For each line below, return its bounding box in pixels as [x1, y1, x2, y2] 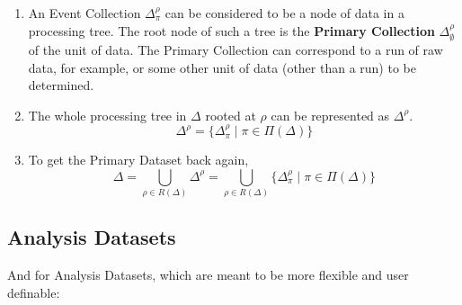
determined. [28, 76, 94, 94]
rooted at [205, 105, 256, 124]
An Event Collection [28, 4, 141, 22]
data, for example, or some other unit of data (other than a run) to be [28, 58, 416, 76]
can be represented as [271, 105, 390, 124]
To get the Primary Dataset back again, [28, 150, 249, 169]
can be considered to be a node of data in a [164, 4, 404, 22]
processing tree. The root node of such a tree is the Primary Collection [28, 21, 435, 40]
